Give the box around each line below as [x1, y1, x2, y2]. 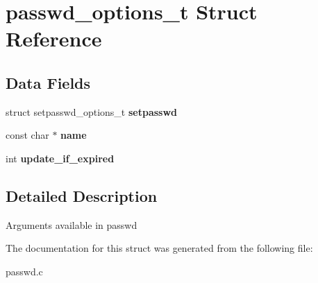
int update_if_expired [6, 151, 115, 165]
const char [6, 128, 49, 142]
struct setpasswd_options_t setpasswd [6, 104, 178, 119]
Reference [6, 24, 102, 53]
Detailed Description [6, 185, 158, 206]
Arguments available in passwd [6, 217, 137, 232]
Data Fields [6, 71, 91, 93]
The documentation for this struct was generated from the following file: [6, 241, 313, 255]
